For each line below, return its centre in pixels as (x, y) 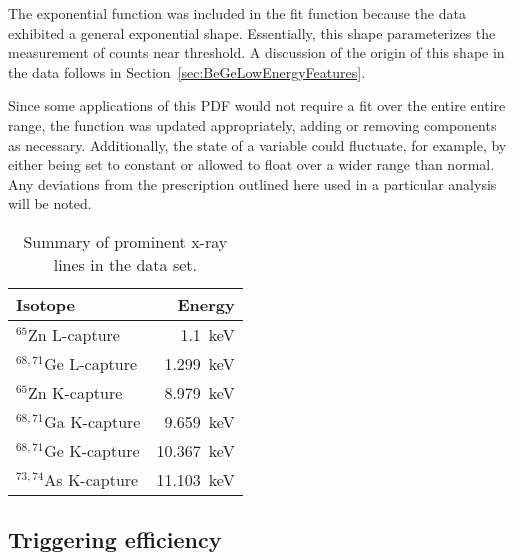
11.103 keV (195, 479)
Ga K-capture (92, 421)
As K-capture (91, 479)
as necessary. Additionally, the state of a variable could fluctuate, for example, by (257, 144)
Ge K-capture (92, 450)
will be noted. (50, 203)
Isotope (45, 304)
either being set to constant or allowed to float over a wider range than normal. (251, 164)
